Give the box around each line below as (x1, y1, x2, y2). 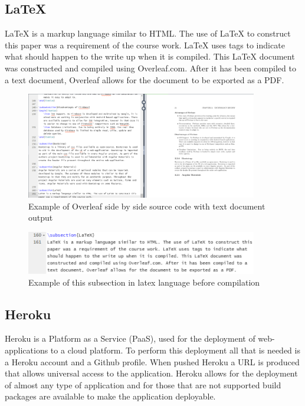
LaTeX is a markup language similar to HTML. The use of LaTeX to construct (5, 27, 291, 40)
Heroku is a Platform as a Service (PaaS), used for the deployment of (5, 332, 255, 345)
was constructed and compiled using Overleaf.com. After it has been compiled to (5, 61, 296, 74)
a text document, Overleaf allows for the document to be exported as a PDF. (5, 73, 284, 86)
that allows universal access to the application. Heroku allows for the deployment (5, 367, 298, 379)
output (28, 211, 53, 224)
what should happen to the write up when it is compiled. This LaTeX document (5, 50, 295, 63)
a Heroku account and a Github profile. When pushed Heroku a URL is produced (5, 355, 300, 368)
